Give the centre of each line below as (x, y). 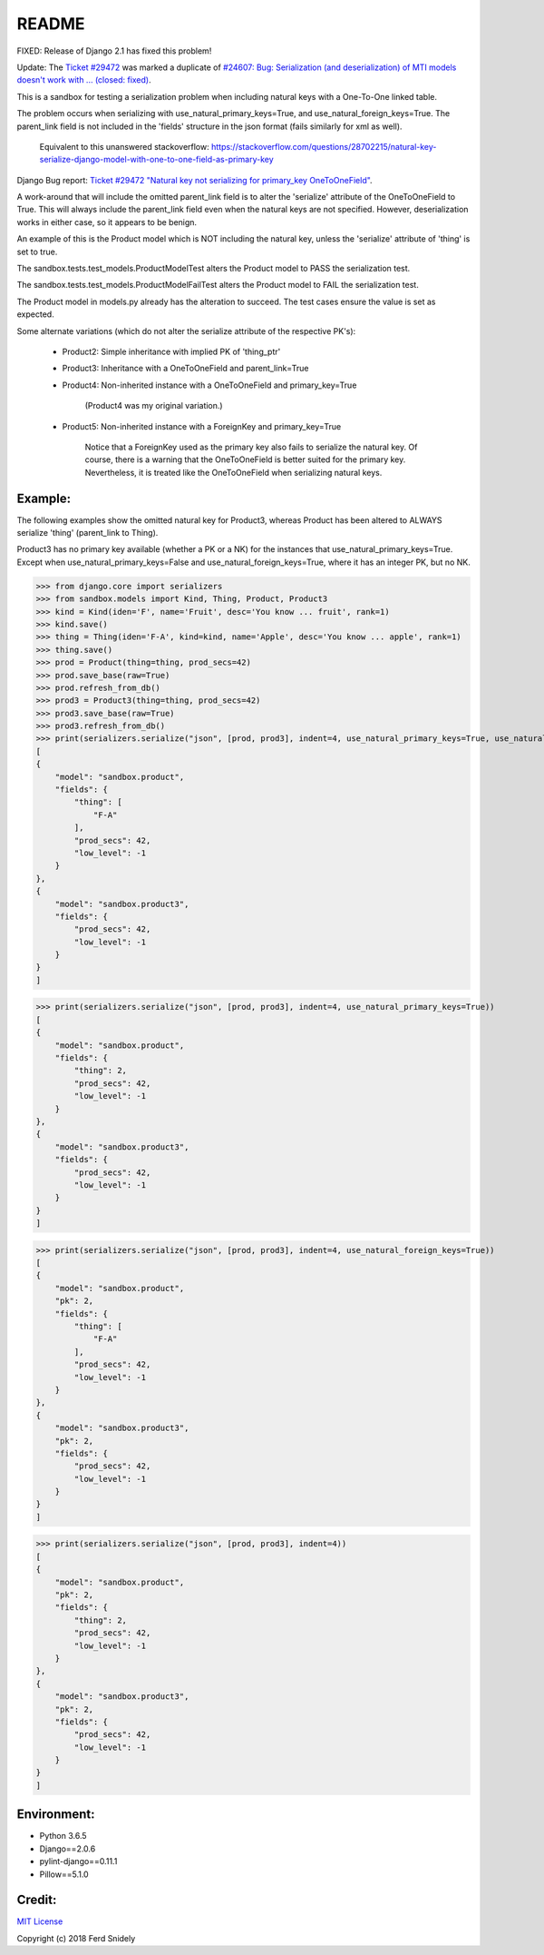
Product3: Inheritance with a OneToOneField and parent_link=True (185, 369)
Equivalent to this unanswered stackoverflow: (124, 146)
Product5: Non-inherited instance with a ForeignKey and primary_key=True (202, 426)
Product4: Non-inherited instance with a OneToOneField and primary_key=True (209, 385)
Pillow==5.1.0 (64, 1874)
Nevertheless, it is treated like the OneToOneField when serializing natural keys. (233, 472)
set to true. (37, 252)
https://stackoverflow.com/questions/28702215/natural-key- (324, 146)
